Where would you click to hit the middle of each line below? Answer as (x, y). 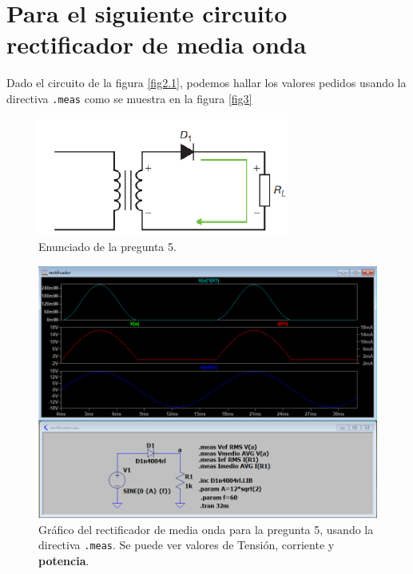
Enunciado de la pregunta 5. (107, 247)
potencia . (64, 561)
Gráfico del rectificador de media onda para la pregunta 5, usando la (206, 529)
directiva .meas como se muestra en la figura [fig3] (129, 98)
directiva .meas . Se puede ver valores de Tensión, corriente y (187, 545)
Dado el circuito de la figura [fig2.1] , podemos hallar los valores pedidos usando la (206, 83)
